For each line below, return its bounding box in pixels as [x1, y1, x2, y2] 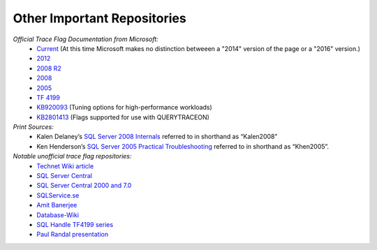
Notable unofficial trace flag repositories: [13, 152, 132, 161]
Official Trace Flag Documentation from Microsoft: [13, 35, 158, 43]
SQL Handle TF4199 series [36, 220, 114, 228]
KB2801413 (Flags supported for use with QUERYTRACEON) [36, 112, 209, 122]
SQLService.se [36, 191, 80, 199]
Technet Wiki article [36, 161, 94, 170]
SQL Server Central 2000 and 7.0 [36, 182, 132, 190]
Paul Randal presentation [36, 230, 108, 239]
